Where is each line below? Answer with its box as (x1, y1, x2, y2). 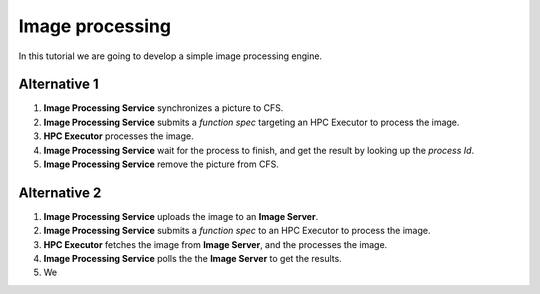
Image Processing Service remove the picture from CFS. (43, 158, 279, 170)
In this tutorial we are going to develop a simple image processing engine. (18, 50, 323, 62)
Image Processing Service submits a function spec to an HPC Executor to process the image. (43, 225, 431, 237)
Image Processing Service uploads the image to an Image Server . (43, 210, 319, 222)
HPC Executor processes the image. (43, 130, 194, 142)
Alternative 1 (18, 76, 99, 93)
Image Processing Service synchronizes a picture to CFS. (43, 102, 284, 114)
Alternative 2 (18, 184, 102, 201)
